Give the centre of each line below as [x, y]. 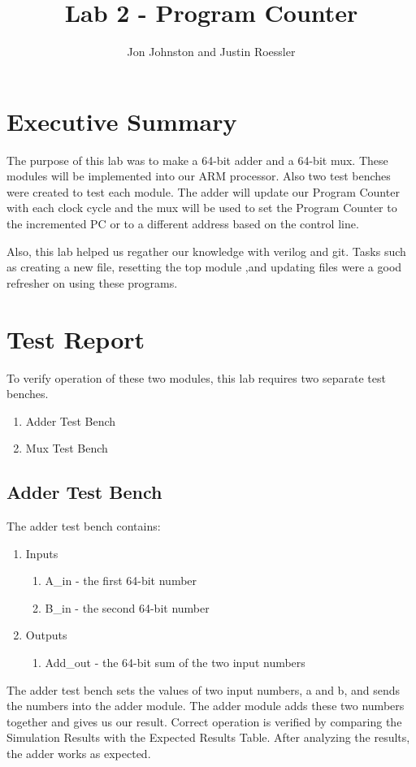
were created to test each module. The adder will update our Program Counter [203, 191]
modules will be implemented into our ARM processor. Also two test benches [199, 176]
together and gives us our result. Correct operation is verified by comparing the [204, 721]
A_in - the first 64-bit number [121, 581]
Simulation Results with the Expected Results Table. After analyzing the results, [208, 737]
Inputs [42, 553]
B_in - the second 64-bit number [127, 607]
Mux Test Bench [67, 448]
